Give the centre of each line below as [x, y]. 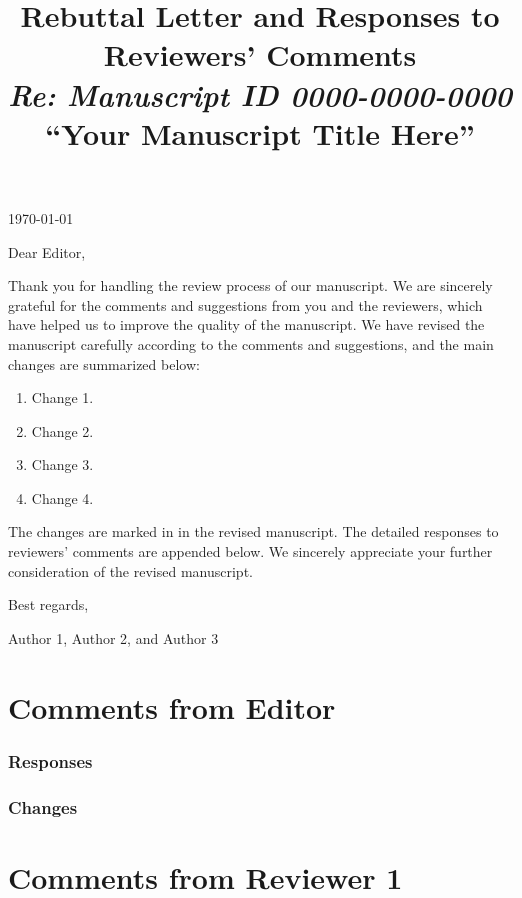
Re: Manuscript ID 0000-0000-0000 [260, 94]
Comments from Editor [172, 706]
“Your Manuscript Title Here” [260, 132]
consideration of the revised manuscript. [130, 570]
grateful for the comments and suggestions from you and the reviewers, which [245, 304]
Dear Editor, [47, 251]
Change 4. [62, 497]
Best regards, [48, 604]
